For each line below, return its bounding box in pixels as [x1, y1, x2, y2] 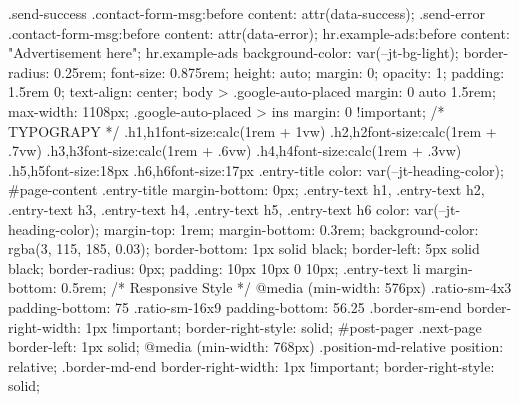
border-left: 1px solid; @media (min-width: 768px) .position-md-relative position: [8, 336, 504, 357]
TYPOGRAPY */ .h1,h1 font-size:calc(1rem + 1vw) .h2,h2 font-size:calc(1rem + [8, 120, 497, 141]
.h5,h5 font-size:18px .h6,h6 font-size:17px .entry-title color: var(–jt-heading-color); [8, 159, 504, 180]
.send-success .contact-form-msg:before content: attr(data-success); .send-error [8, 3, 485, 23]
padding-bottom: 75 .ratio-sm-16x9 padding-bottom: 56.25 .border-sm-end [8, 296, 462, 317]
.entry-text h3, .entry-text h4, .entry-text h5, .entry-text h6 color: [8, 198, 410, 219]
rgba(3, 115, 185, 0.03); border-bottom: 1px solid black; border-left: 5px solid [8, 238, 480, 259]
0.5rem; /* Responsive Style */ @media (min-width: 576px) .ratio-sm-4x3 [61, 277, 512, 298]
